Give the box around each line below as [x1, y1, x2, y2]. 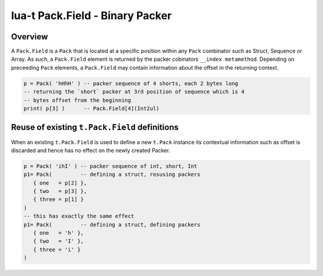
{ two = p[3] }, [33, 188, 87, 195]
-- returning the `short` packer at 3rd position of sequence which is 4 [23, 88, 245, 95]
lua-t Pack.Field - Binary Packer [11, 9, 172, 22]
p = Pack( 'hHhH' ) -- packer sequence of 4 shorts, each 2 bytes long [23, 80, 239, 86]
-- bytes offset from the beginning [23, 97, 132, 104]
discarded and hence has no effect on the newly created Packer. [11, 147, 170, 154]
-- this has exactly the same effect [23, 213, 135, 220]
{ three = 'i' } [33, 246, 81, 253]
